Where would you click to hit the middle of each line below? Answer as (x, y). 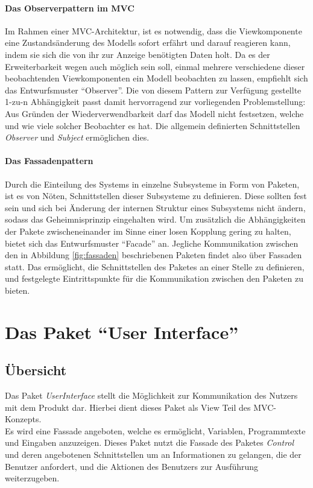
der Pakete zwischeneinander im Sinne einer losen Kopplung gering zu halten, (148, 231)
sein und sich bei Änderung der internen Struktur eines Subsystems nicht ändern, (155, 207)
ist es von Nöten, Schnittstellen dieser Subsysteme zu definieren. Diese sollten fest (156, 196)
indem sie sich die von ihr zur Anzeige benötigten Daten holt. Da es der (138, 54)
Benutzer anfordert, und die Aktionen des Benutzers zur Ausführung (132, 466)
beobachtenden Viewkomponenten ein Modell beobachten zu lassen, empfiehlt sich (156, 78)
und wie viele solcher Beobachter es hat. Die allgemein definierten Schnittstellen (153, 125)
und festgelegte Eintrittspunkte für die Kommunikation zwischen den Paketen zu (154, 278)
